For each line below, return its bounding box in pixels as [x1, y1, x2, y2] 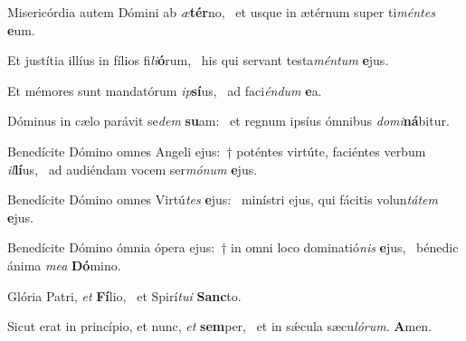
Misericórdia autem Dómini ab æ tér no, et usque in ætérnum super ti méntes [7, 3, 435, 21]
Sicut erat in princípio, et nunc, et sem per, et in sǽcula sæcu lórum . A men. [7, 317, 433, 336]
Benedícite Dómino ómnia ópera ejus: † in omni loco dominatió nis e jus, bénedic [7, 238, 459, 257]
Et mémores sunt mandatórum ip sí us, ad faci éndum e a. [7, 81, 322, 99]
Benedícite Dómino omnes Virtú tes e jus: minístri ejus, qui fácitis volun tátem [7, 190, 438, 209]
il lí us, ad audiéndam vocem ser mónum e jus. [7, 159, 258, 178]
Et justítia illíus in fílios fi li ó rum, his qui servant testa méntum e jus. [7, 51, 389, 70]
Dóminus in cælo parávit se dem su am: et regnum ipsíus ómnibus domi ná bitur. [7, 111, 450, 130]
